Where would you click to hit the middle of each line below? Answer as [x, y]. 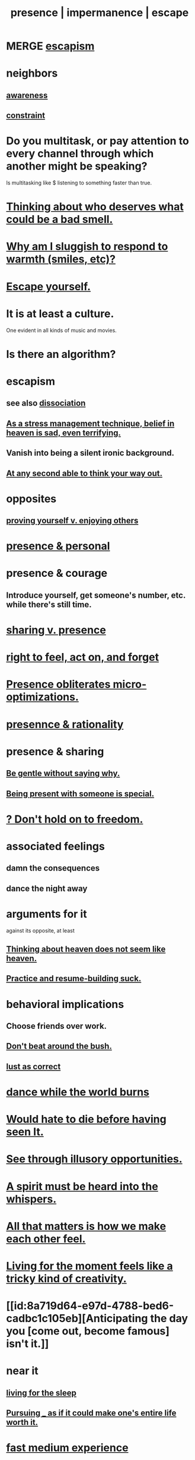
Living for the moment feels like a [89, 1266]
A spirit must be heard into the [82, 1186]
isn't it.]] [28, 1344]
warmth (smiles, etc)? [61, 259]
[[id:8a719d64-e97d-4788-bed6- [90, 1306]
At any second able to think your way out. [84, 473]
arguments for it [47, 914]
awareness [27, 95]
